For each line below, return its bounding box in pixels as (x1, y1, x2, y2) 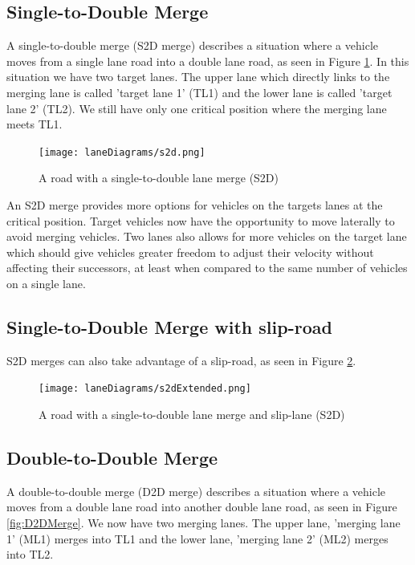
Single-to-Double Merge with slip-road (6, 314, 332, 339)
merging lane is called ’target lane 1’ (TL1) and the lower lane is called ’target (6, 83, 393, 100)
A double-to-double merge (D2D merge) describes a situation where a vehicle (6, 482, 386, 499)
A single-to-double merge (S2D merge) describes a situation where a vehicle (6, 37, 378, 54)
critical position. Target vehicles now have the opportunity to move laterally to (6, 212, 395, 229)
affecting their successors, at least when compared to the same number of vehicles (6, 259, 408, 276)
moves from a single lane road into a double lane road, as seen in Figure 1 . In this (6, 52, 409, 69)
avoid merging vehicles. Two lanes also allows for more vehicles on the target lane (6, 228, 407, 245)
